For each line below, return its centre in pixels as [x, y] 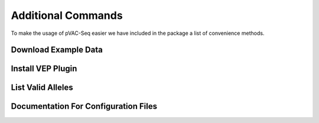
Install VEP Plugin [44, 69]
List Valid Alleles [42, 88]
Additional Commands [67, 15]
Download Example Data [57, 50]
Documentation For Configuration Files [84, 106]
